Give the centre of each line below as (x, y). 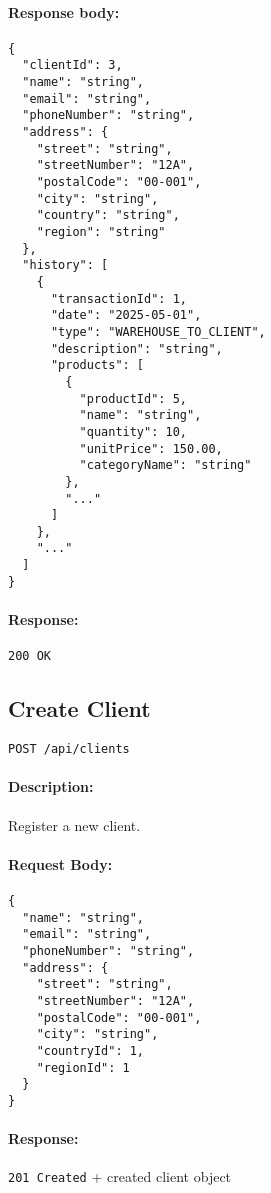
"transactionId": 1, (118, 298)
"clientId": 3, (72, 65)
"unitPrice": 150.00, (151, 448)
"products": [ (97, 365)
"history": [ (65, 265)
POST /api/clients (69, 749)
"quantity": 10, (133, 431)
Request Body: (60, 863)
